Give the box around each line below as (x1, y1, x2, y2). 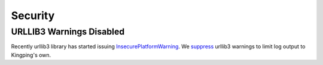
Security (11, 9, 55, 22)
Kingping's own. (11, 51, 51, 58)
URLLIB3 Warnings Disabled (11, 26, 125, 37)
